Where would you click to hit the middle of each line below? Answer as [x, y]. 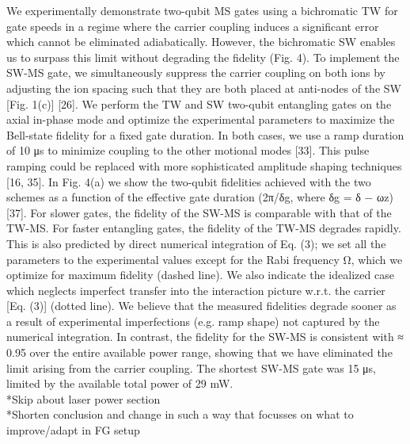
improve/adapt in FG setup [73, 430]
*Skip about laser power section [84, 398]
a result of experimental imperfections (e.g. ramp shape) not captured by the [193, 321]
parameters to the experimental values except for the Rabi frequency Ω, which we [205, 259]
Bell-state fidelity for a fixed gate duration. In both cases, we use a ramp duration [205, 134]
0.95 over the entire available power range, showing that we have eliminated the [199, 352]
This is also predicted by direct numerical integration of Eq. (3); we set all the [196, 243]
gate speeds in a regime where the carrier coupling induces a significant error [193, 26]
